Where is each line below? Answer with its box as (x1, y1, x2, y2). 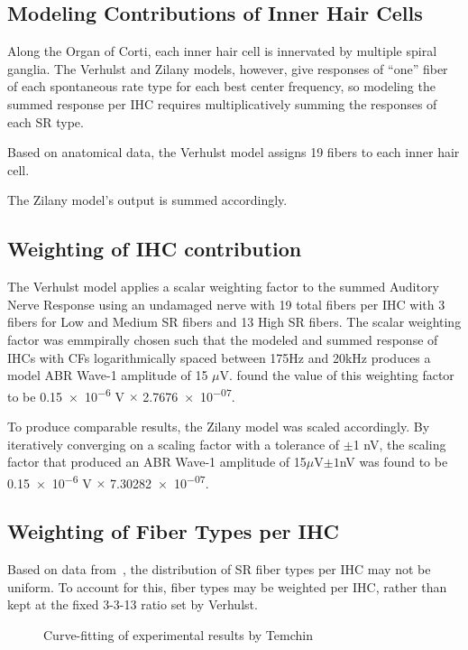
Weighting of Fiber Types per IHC (7, 517, 339, 545)
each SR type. (7, 112, 84, 131)
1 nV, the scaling (353, 434, 446, 453)
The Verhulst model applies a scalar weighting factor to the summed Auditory (7, 277, 439, 296)
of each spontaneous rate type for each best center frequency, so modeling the (7, 77, 436, 96)
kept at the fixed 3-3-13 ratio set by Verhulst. (7, 595, 258, 614)
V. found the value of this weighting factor (219, 366, 454, 385)
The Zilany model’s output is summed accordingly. (7, 190, 288, 209)
